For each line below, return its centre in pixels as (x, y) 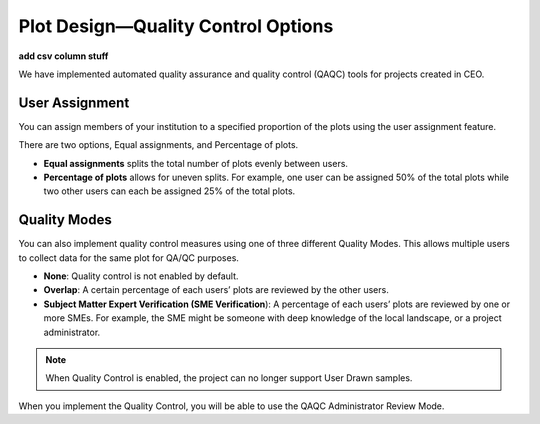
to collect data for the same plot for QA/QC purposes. (129, 257)
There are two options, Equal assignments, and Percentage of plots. (158, 145)
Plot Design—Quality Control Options (176, 26)
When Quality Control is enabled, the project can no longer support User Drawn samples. (229, 378)
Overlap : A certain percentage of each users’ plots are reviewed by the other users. (216, 290)
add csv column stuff (63, 56)
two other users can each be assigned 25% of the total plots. (169, 191)
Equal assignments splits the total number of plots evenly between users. (196, 163)
